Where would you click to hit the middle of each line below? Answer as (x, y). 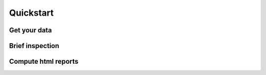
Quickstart (32, 13)
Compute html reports (44, 62)
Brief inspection (34, 46)
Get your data (31, 30)
